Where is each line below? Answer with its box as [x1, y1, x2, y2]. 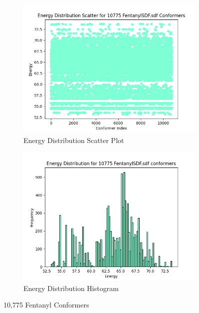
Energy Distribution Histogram [23, 282, 119, 293]
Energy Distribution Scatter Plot [23, 134, 124, 145]
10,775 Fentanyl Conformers [3, 299, 89, 310]
